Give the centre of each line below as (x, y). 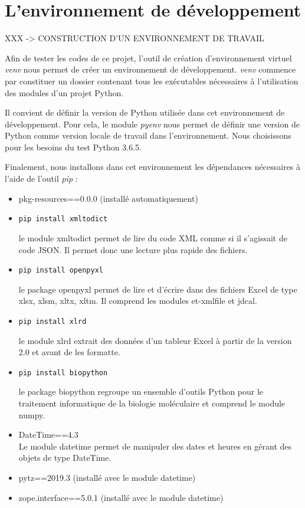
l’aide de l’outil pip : (41, 178)
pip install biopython (63, 373)
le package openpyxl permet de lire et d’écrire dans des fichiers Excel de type (158, 289)
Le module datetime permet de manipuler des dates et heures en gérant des (155, 446)
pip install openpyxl (61, 271)
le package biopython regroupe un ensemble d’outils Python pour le (141, 391)
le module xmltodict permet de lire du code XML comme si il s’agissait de (153, 237)
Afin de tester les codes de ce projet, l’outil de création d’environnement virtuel (148, 58)
